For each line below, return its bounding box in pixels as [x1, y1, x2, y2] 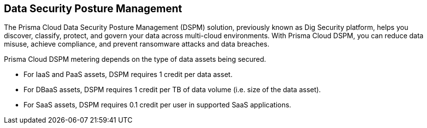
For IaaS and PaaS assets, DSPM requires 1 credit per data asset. [24, 70, 233, 79]
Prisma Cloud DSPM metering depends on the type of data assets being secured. [4, 55, 266, 64]
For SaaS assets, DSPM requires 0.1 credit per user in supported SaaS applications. [24, 101, 291, 109]
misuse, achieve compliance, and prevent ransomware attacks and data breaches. [4, 40, 269, 49]
